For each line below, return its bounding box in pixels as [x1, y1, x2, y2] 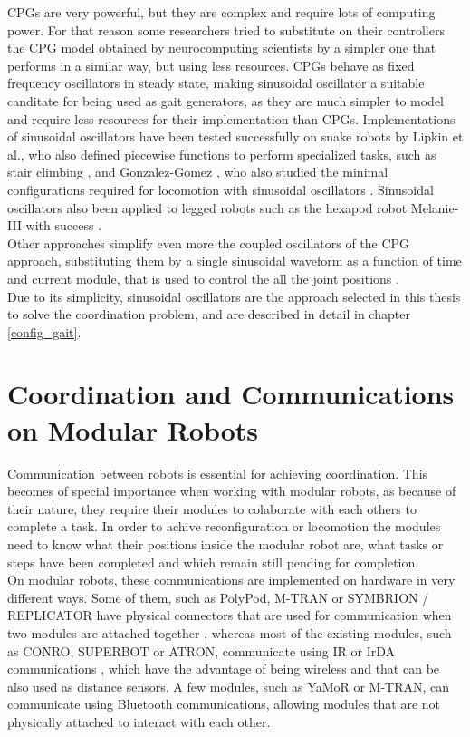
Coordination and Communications [7, 375, 455, 412]
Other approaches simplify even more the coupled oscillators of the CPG [7, 233, 410, 252]
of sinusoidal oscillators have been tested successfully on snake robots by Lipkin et [7, 127, 464, 146]
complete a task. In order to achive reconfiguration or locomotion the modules [7, 517, 441, 536]
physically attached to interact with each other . [7, 712, 271, 731]
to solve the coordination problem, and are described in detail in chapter [7, 305, 410, 324]
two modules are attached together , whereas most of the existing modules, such [7, 623, 452, 642]
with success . [25, 216, 102, 235]
